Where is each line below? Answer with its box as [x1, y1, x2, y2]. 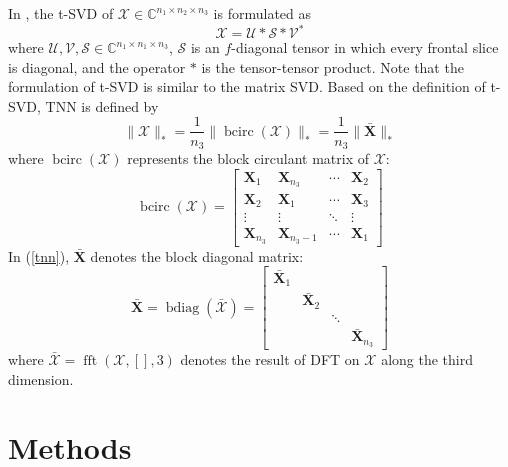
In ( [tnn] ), [8, 245, 70, 266]
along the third [381, 349, 473, 370]
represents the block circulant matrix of [127, 147, 369, 168]
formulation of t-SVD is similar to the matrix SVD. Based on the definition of [8, 76, 486, 97]
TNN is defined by [45, 95, 159, 116]
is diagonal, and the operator [8, 56, 186, 77]
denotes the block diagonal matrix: [90, 245, 304, 266]
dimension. [8, 368, 74, 389]
